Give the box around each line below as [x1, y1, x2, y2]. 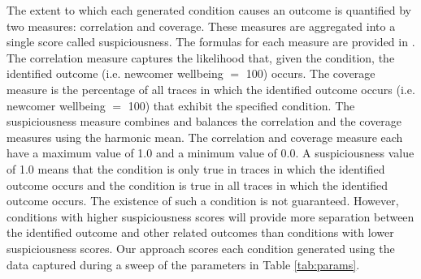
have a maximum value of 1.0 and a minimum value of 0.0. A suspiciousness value [7, 144, 414, 161]
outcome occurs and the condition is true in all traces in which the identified [7, 176, 388, 193]
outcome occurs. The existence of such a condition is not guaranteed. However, [7, 192, 399, 209]
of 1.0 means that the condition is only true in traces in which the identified [7, 160, 385, 177]
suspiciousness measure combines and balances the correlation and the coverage [7, 113, 402, 130]
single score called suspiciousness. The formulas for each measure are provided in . [7, 33, 415, 50]
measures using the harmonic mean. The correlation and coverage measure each [7, 128, 403, 145]
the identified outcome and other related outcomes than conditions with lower [7, 224, 394, 241]
